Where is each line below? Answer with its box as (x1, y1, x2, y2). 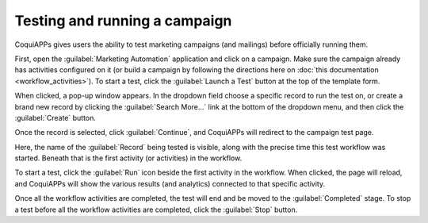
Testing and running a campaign (14, 12, 232, 29)
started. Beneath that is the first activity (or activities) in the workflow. (14, 153, 243, 163)
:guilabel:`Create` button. (14, 113, 97, 122)
